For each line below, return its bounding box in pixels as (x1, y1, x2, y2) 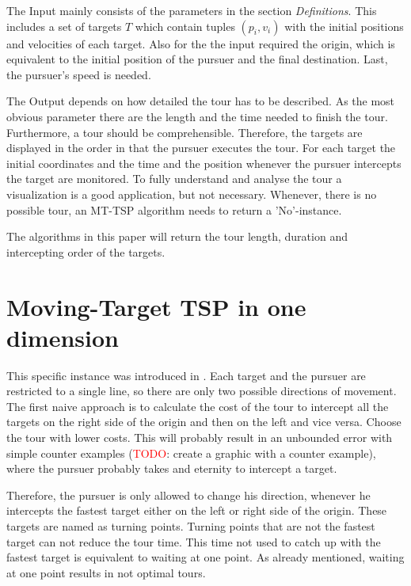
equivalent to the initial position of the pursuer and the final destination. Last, (6, 51, 388, 67)
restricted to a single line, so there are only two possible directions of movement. (6, 382, 397, 399)
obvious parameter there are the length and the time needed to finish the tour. (6, 108, 388, 124)
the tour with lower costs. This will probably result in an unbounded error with (6, 429, 393, 445)
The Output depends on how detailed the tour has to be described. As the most (6, 93, 395, 109)
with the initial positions (284, 17, 404, 34)
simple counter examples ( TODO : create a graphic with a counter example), (6, 444, 376, 461)
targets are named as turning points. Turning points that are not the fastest (6, 517, 375, 534)
